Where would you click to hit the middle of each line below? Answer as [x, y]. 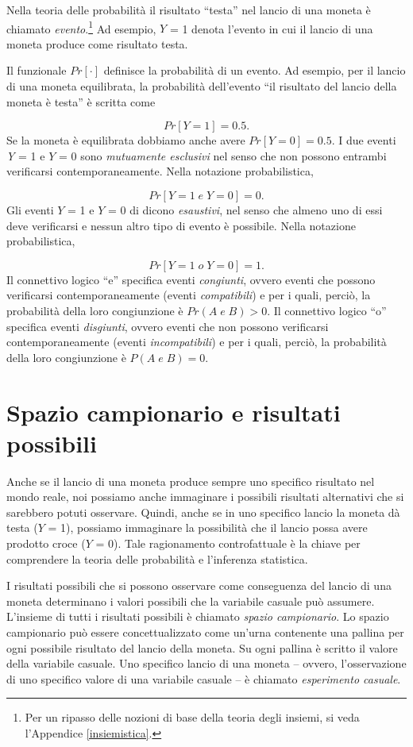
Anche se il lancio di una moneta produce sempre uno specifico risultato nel [191, 481]
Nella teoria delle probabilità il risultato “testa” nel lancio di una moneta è [189, 10]
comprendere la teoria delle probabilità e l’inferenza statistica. [157, 558]
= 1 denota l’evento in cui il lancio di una [271, 28]
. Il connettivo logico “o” [327, 310]
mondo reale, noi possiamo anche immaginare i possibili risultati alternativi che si [205, 497]
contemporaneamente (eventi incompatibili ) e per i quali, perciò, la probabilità [197, 342]
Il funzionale [37, 70]
